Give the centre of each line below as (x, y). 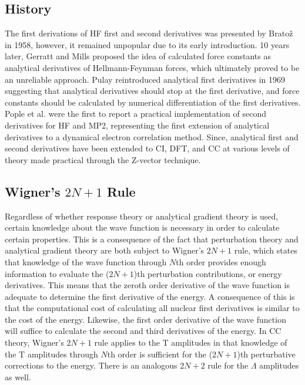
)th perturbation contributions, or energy (208, 273)
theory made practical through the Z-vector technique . (103, 159)
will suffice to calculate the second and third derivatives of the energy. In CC (143, 331)
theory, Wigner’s (34, 342)
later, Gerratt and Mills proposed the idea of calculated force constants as (138, 56)
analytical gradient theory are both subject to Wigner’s (105, 250)
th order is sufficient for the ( (160, 354)
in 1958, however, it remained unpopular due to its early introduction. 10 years (147, 44)
